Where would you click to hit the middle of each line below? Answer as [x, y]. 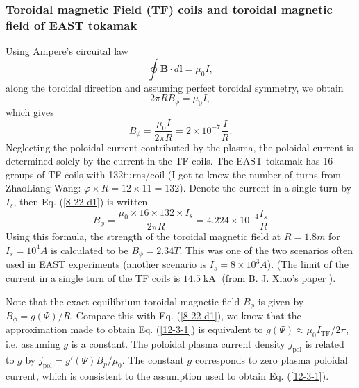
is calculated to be [90, 250]
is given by [281, 301]
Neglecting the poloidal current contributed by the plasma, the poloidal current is [179, 147]
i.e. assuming [33, 344]
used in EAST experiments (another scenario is [106, 264]
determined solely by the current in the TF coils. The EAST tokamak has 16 [169, 161]
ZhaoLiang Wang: [43, 188]
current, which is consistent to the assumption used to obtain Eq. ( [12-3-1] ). [167, 375]
